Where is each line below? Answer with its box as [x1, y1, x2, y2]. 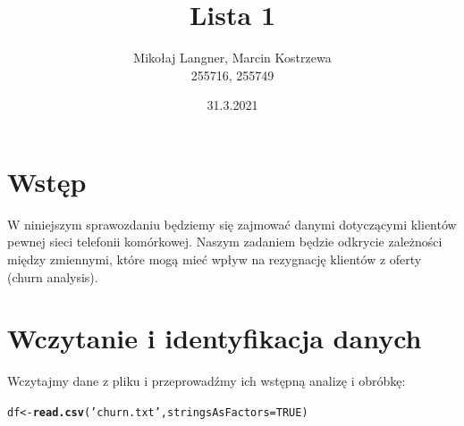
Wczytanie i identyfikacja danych [7, 320, 422, 356]
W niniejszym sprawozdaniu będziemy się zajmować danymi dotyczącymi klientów [7, 214, 457, 233]
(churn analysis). [7, 267, 98, 286]
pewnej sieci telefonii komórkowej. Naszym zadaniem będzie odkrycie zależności [7, 232, 443, 251]
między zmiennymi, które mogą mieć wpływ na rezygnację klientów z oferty [7, 250, 422, 269]
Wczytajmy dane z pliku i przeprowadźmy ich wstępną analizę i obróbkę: [7, 372, 406, 390]
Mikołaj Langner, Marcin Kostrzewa [133, 48, 332, 67]
